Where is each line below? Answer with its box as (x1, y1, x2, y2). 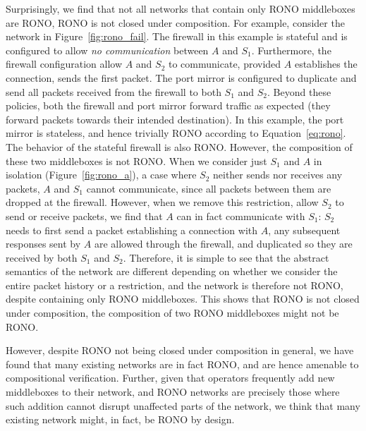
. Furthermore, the (251, 42, 331, 57)
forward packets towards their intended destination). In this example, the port (6, 111, 344, 126)
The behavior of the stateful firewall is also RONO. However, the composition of (6, 139, 353, 154)
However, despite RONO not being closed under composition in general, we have (6, 343, 354, 358)
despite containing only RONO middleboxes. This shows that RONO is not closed (6, 291, 360, 306)
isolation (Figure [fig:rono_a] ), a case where (6, 167, 197, 182)
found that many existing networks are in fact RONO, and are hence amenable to (6, 356, 359, 371)
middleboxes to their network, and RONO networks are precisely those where (6, 384, 340, 399)
